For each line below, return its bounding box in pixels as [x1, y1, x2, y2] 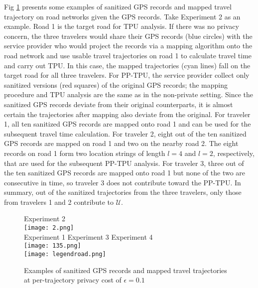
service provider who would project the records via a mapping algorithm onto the [4, 40, 253, 51]
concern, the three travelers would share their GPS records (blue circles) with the [4, 30, 253, 41]
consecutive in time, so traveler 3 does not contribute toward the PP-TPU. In [4, 177, 241, 187]
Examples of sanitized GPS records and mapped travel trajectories [24, 265, 227, 275]
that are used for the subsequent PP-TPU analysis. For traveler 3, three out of [4, 157, 244, 168]
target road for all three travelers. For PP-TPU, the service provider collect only [4, 70, 250, 80]
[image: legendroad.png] [24, 250, 106, 258]
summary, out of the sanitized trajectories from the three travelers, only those [4, 187, 242, 197]
